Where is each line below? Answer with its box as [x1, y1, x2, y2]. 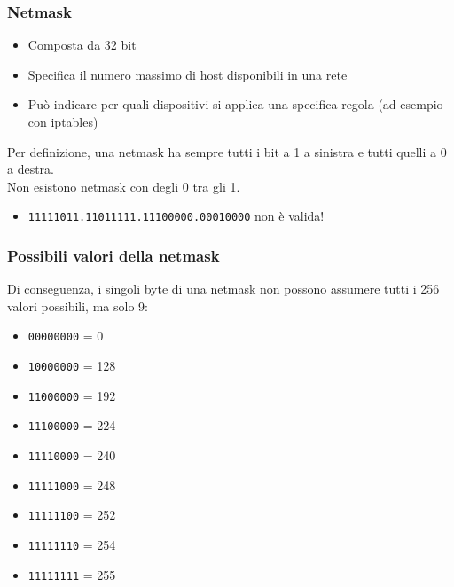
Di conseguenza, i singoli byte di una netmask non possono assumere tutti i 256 [7, 279, 440, 298]
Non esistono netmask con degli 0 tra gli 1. [7, 176, 240, 195]
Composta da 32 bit [27, 35, 137, 54]
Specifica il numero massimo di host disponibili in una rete [27, 65, 348, 83]
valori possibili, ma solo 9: [7, 296, 148, 315]
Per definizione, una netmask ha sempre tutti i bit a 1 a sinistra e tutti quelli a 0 [7, 142, 447, 160]
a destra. [7, 160, 55, 178]
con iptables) [27, 113, 98, 130]
